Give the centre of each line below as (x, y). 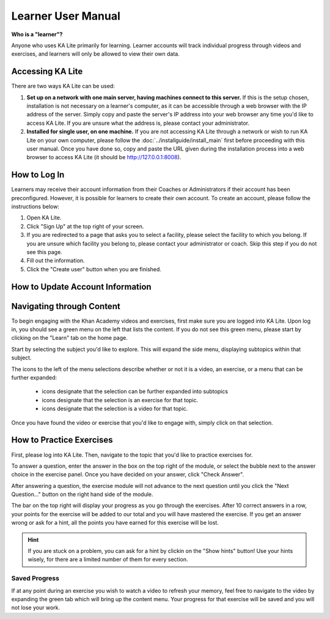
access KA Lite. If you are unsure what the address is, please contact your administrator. (138, 123)
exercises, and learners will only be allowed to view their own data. (95, 54)
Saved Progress (35, 579)
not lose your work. (36, 608)
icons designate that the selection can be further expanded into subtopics (135, 391)
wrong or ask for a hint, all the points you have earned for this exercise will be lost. (115, 523)
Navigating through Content (66, 306)
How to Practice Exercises (62, 440)
